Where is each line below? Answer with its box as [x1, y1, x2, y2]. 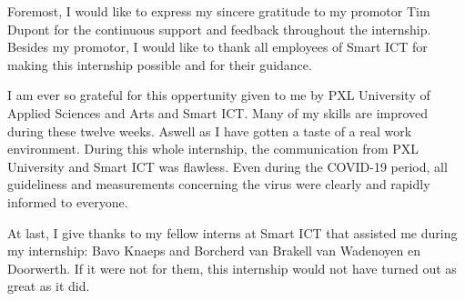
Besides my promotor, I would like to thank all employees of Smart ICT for [7, 37, 428, 56]
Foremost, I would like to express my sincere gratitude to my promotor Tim [7, 2, 430, 20]
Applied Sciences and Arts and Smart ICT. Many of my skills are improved [7, 103, 429, 122]
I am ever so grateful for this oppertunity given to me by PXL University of [7, 85, 430, 105]
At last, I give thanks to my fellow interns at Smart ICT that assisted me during [7, 223, 458, 242]
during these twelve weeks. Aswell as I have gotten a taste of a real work [7, 121, 412, 140]
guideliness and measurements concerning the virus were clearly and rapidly [7, 175, 430, 194]
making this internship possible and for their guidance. [7, 55, 312, 74]
